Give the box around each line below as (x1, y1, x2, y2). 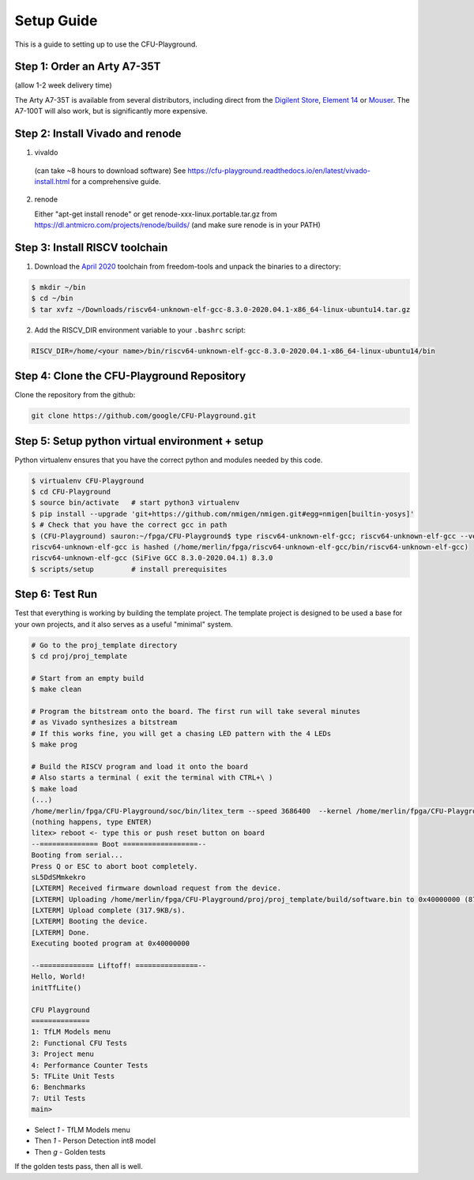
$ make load (31, 784, 78, 793)
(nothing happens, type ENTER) (31, 817, 153, 826)
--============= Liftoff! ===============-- (31, 961, 207, 971)
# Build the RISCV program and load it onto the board (31, 762, 248, 771)
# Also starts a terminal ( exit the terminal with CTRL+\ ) (31, 773, 273, 782)
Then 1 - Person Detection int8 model (34, 1136, 156, 1145)
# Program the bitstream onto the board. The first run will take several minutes (31, 707, 361, 716)
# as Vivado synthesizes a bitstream (31, 718, 178, 727)
